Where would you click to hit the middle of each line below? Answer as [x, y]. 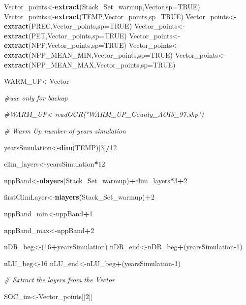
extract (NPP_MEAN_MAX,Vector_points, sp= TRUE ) [90, 64]
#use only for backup [36, 97]
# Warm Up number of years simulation [65, 130]
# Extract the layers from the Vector [59, 280]
